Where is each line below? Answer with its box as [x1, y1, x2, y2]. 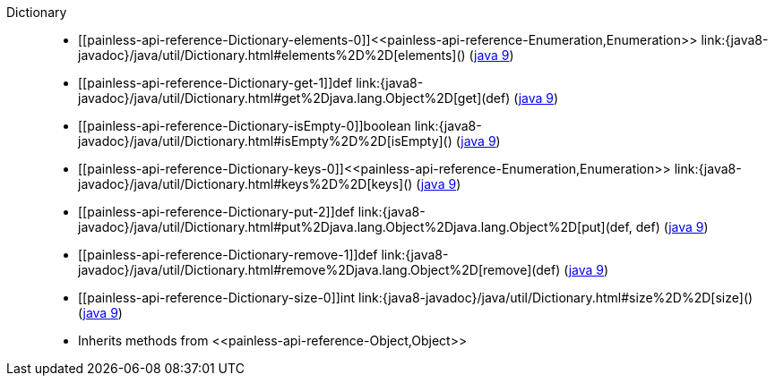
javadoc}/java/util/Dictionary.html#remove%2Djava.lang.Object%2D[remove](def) [78, 262, 561, 277]
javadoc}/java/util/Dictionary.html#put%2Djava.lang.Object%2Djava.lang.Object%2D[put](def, [78, 219, 633, 234]
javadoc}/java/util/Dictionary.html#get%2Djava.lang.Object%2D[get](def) [78, 90, 511, 106]
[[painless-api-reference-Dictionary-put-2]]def [78, 204, 355, 219]
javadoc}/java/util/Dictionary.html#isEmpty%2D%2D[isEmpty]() [78, 133, 452, 149]
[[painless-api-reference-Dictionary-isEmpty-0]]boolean [78, 118, 411, 133]
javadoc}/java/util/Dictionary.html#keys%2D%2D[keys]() [78, 176, 413, 191]
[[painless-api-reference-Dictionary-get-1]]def [78, 75, 353, 90]
